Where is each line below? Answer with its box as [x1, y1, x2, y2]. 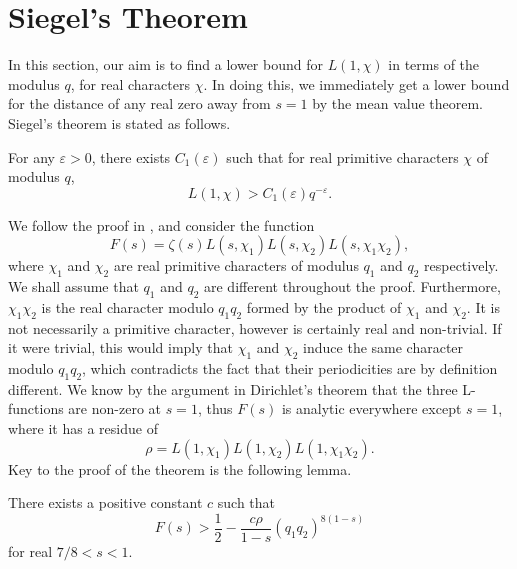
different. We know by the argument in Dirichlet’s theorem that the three [8, 378, 458, 399]
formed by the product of [246, 296, 402, 317]
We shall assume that [8, 276, 139, 297]
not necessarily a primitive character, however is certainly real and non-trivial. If [8, 317, 502, 338]
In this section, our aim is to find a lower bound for [8, 54, 323, 75]
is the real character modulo [41, 296, 214, 317]
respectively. [424, 255, 499, 276]
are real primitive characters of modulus [113, 255, 359, 276]
